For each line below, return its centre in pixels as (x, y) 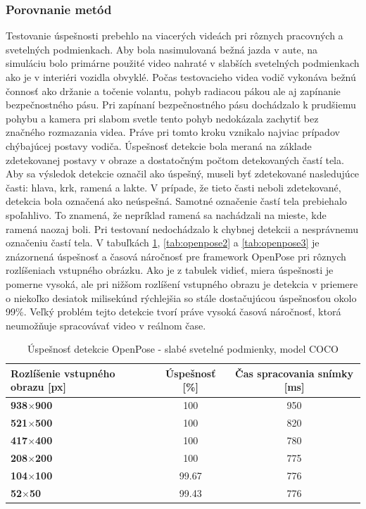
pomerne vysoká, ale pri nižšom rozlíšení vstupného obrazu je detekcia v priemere (182, 283)
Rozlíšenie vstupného (63, 373)
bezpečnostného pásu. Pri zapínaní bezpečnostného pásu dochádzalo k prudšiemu (181, 105)
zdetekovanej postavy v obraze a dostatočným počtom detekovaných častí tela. (175, 159)
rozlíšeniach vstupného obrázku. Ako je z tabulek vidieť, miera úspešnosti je (170, 270)
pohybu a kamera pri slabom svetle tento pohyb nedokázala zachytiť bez (162, 118)
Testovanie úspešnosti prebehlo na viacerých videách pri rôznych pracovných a (175, 36)
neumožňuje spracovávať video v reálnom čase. (106, 325)
